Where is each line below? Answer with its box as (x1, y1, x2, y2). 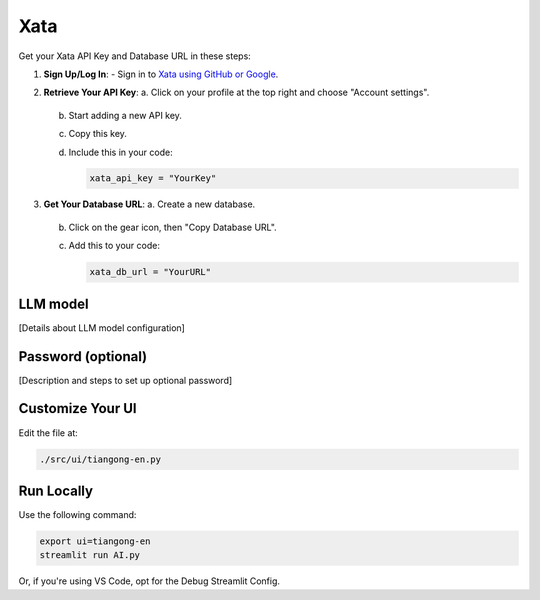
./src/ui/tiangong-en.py (39, 453, 162, 465)
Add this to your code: (68, 240, 160, 252)
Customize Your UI (18, 400, 137, 417)
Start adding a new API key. (68, 109, 182, 121)
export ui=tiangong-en (39, 536, 151, 547)
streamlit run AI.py (39, 550, 140, 561)
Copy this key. (68, 128, 127, 140)
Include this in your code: (68, 146, 174, 158)
